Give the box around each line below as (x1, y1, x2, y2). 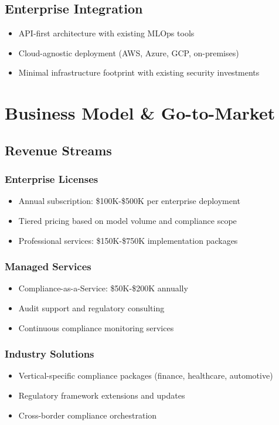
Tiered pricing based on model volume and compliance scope (18, 214, 237, 226)
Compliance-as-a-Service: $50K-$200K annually (18, 282, 188, 294)
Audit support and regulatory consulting (18, 301, 165, 314)
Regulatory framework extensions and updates (18, 389, 185, 401)
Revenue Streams (5, 141, 112, 159)
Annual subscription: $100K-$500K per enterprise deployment (18, 195, 240, 207)
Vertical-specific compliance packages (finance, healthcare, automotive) (18, 369, 273, 382)
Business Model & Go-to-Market (5, 101, 275, 125)
